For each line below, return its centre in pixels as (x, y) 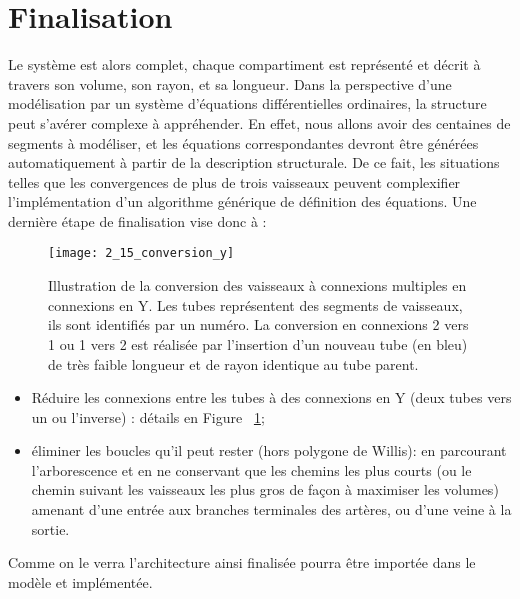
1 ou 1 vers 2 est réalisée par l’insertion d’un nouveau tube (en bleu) (258, 343)
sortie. (50, 528)
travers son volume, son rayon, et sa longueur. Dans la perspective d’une (230, 83)
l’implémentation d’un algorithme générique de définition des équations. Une (242, 201)
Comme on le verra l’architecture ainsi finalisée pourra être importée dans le (242, 562)
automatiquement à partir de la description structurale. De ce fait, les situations (254, 162)
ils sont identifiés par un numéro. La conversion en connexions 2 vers (258, 324)
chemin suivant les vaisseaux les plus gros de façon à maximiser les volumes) (265, 489)
